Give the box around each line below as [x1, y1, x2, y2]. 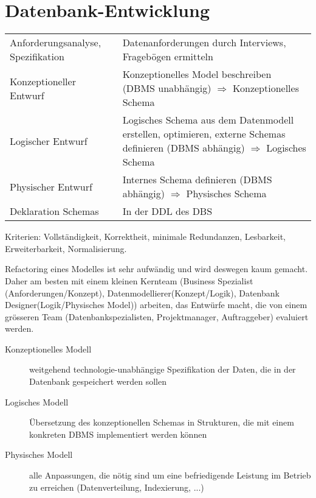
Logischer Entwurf [10, 133, 88, 148]
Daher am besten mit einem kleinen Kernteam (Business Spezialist [5, 274, 253, 287]
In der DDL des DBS [122, 204, 213, 219]
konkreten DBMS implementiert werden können [29, 427, 207, 440]
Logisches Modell [5, 395, 69, 408]
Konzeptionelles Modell [5, 342, 92, 355]
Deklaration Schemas [10, 204, 99, 219]
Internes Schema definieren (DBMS [122, 172, 272, 187]
